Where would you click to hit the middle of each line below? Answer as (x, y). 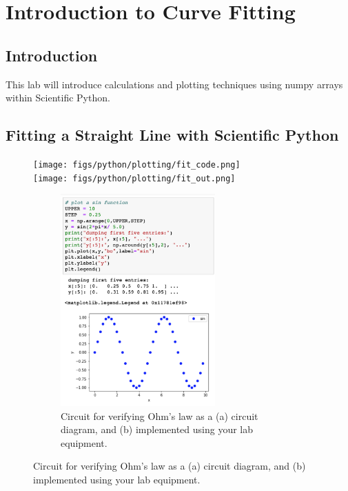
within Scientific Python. (58, 98)
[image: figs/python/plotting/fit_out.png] (134, 178)
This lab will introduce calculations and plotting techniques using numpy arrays (174, 84)
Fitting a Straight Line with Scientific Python (172, 135)
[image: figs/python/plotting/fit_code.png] (137, 164)
